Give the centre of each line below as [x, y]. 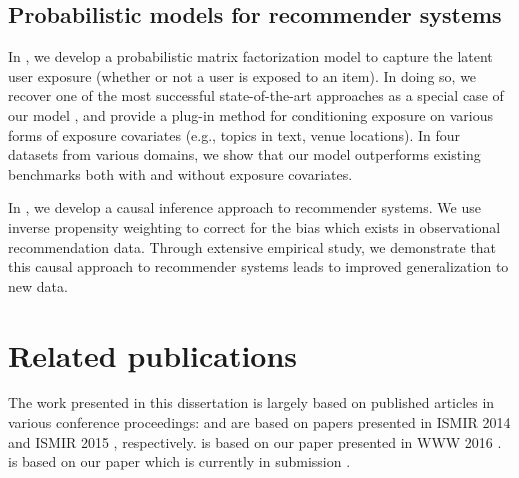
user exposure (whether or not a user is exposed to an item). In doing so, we [242, 75]
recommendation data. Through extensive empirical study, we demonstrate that [252, 246]
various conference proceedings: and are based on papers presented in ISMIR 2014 [259, 422]
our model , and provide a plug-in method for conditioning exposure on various [250, 114]
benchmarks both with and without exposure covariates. [180, 173]
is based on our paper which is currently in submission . [179, 461]
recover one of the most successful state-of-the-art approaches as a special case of [256, 95]
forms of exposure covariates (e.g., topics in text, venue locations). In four [234, 134]
